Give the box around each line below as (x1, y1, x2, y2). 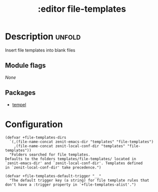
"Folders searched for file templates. (9, 152, 91, 157)
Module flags (5, 61, 46, 70)
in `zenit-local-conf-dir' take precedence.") (5, 165, 101, 170)
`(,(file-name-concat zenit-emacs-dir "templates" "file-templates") (9, 139, 154, 144)
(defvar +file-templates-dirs (5, 135, 67, 140)
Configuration (5, 119, 63, 130)
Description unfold (5, 31, 81, 42)
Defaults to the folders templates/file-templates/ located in (5, 156, 137, 161)
